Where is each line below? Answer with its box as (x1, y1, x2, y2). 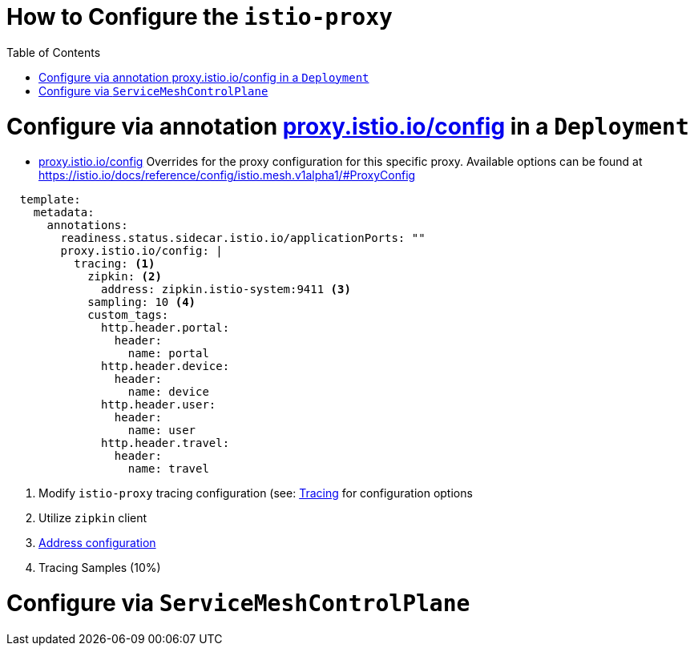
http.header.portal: (101, 321, 230, 335)
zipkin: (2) (87, 270, 162, 284)
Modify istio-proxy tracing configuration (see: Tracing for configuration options (38, 486, 473, 501)
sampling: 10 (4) (87, 296, 196, 309)
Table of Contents (6, 45, 101, 59)
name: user (127, 424, 196, 437)
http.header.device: (101, 360, 230, 373)
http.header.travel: (101, 437, 230, 450)
